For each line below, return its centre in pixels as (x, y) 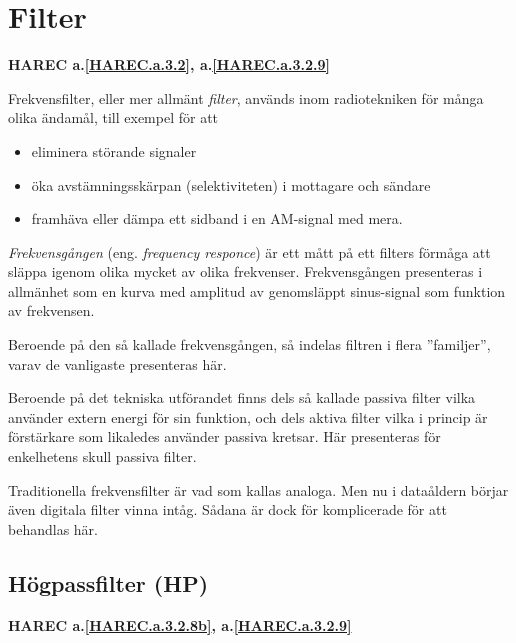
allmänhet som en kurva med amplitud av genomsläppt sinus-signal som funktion (257, 290)
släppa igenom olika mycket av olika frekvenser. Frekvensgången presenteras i (245, 271)
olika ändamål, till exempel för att (113, 117)
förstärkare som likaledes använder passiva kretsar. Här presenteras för (224, 436)
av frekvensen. (51, 310)
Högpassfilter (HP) (108, 582)
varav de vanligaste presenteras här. (117, 363)
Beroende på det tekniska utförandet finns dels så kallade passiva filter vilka (242, 397)
